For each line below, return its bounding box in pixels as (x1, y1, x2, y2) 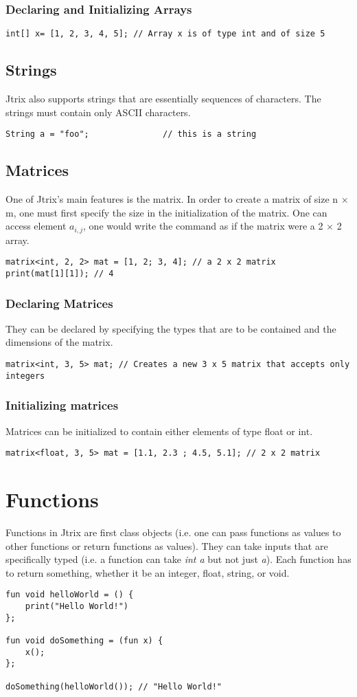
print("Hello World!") (25, 601, 128, 612)
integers (5, 370, 45, 381)
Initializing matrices (5, 397, 119, 414)
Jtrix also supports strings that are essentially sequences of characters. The (5, 91, 321, 106)
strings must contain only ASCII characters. (5, 104, 191, 119)
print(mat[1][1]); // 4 (5, 269, 114, 279)
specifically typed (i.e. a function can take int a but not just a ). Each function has (5, 552, 352, 566)
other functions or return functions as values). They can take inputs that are (5, 538, 328, 553)
